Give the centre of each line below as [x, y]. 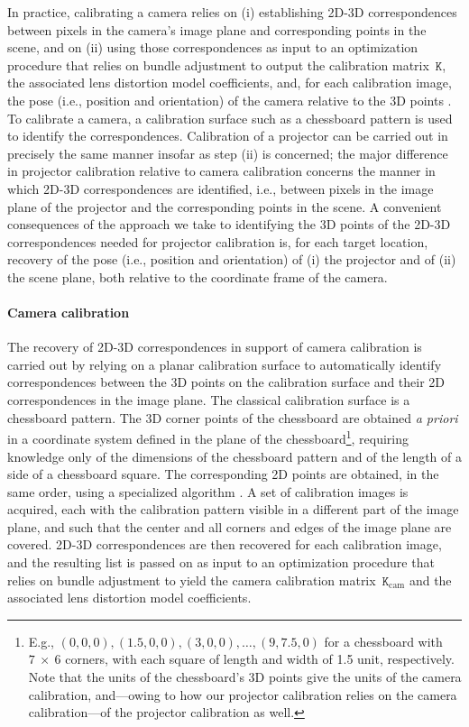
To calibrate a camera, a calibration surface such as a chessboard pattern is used [230, 118]
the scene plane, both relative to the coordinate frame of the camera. [198, 276]
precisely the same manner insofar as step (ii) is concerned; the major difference [228, 153]
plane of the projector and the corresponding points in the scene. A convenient [225, 206]
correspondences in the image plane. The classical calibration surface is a [209, 400]
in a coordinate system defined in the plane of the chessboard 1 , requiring [208, 437]
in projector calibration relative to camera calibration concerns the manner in [221, 171]
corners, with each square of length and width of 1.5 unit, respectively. [260, 659]
